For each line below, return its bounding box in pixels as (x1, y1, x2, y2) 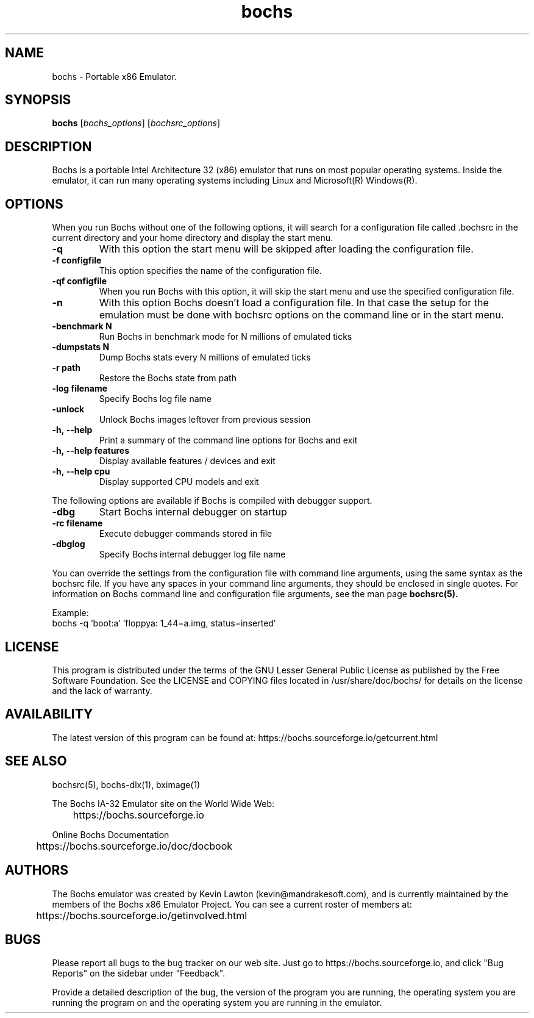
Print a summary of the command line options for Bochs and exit (99, 435, 358, 446)
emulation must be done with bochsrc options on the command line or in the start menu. (99, 309, 504, 321)
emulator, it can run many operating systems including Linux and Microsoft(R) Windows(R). (52, 175, 418, 186)
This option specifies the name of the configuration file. (99, 265, 322, 276)
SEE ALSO (5, 753, 67, 769)
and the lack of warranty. (52, 685, 152, 696)
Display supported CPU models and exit (99, 476, 259, 487)
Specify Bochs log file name (99, 393, 212, 404)
